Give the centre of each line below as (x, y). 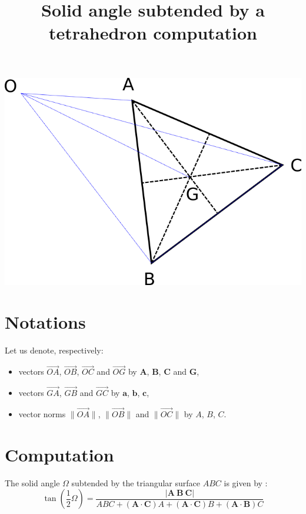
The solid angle (32, 482)
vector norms (42, 413)
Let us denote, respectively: (54, 350)
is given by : (246, 482)
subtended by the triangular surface (136, 482)
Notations (45, 322)
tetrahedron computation (153, 33)
